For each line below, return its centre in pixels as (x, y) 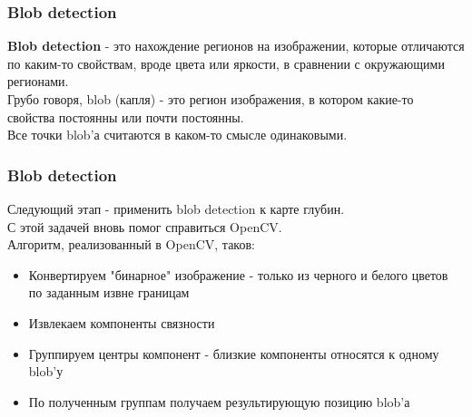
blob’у (46, 371)
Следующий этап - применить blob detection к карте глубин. (176, 208)
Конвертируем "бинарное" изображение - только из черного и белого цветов (238, 274)
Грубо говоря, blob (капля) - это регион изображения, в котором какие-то (211, 99)
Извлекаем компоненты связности (122, 322)
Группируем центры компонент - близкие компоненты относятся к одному (234, 353)
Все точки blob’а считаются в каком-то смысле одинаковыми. (177, 135)
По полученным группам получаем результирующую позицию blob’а (219, 401)
